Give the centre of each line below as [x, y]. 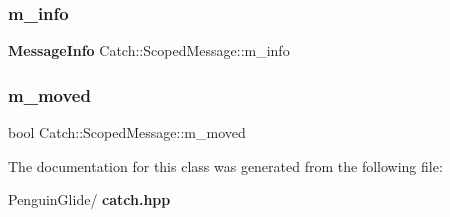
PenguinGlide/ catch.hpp [89, 199]
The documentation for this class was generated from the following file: [225, 165]
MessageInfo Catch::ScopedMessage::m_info [149, 50]
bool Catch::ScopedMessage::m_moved [127, 132]
